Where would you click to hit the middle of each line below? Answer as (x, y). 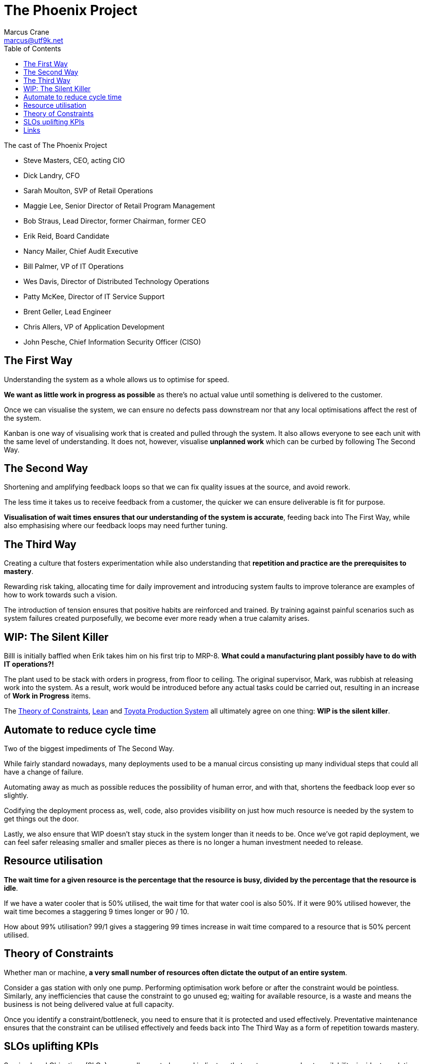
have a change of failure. (44, 772)
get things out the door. (41, 818)
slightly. (16, 795)
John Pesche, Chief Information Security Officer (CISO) (112, 342)
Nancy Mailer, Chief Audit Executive (81, 251)
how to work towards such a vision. (61, 595)
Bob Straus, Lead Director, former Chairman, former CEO (115, 221)
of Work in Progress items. (47, 696)
